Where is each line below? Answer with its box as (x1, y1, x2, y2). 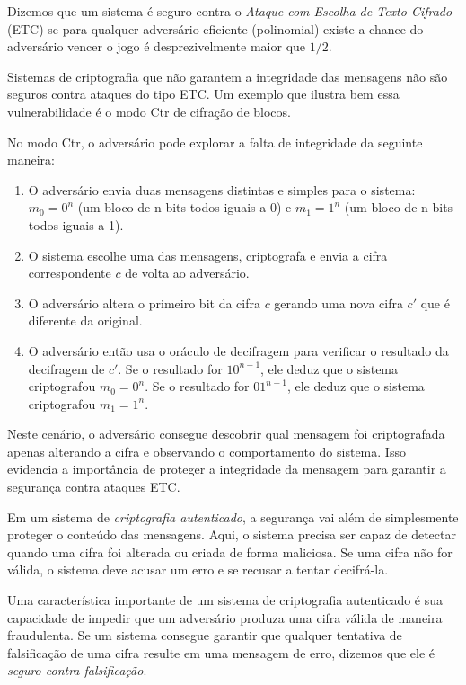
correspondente (28, 263, 111, 282)
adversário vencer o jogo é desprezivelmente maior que (7, 37, 306, 56)
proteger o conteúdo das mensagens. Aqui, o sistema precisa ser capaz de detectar (7, 525, 456, 544)
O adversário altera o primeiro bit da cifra (28, 293, 260, 312)
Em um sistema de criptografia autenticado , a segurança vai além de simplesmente (7, 507, 459, 526)
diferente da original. (28, 311, 143, 330)
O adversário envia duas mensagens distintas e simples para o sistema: (28, 180, 416, 199)
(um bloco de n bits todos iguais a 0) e (77, 198, 292, 217)
